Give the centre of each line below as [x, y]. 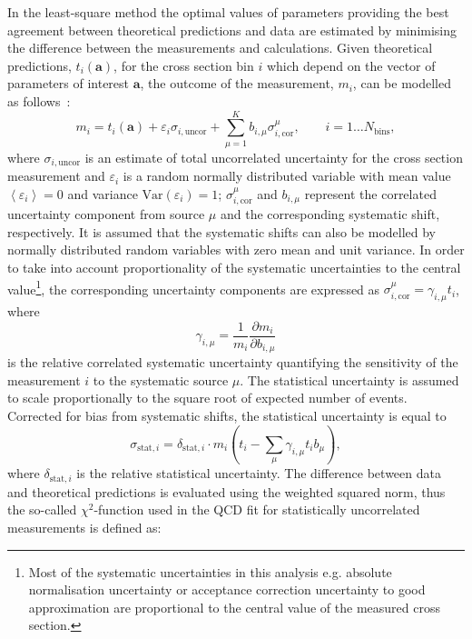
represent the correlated [370, 193]
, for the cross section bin [184, 65]
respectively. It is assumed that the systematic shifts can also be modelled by [222, 231]
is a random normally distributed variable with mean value [287, 176]
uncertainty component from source [106, 214]
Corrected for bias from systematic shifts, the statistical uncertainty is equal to [227, 415]
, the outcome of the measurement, [237, 83]
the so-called [42, 509]
